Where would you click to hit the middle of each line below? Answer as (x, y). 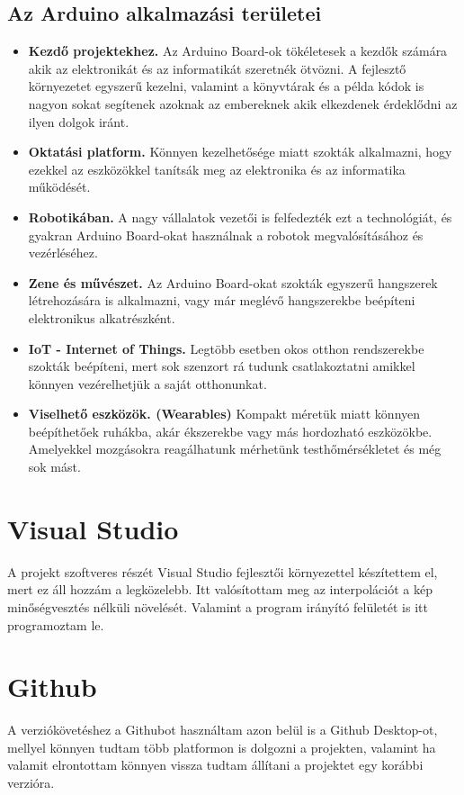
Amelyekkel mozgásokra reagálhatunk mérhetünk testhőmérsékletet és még (235, 449)
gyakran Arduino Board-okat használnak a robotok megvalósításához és (226, 235)
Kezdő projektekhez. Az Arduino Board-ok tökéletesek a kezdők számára (238, 51)
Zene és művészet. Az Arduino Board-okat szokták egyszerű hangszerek (233, 282)
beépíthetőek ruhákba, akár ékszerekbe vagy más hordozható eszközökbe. (230, 431)
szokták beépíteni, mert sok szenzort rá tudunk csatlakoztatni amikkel (222, 366)
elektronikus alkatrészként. (102, 317)
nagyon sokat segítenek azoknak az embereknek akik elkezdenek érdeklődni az (243, 103)
